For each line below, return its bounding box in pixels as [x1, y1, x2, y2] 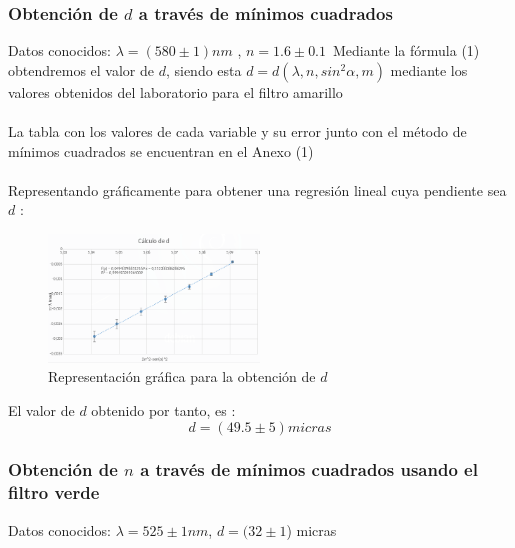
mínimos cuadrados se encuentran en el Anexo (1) [8, 140, 314, 161]
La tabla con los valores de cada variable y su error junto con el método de [8, 121, 467, 141]
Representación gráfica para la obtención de [48, 366, 316, 387]
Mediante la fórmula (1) [333, 40, 480, 61]
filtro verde [8, 480, 100, 505]
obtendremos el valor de [8, 59, 154, 80]
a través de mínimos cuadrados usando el [140, 457, 478, 482]
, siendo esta [165, 59, 242, 80]
